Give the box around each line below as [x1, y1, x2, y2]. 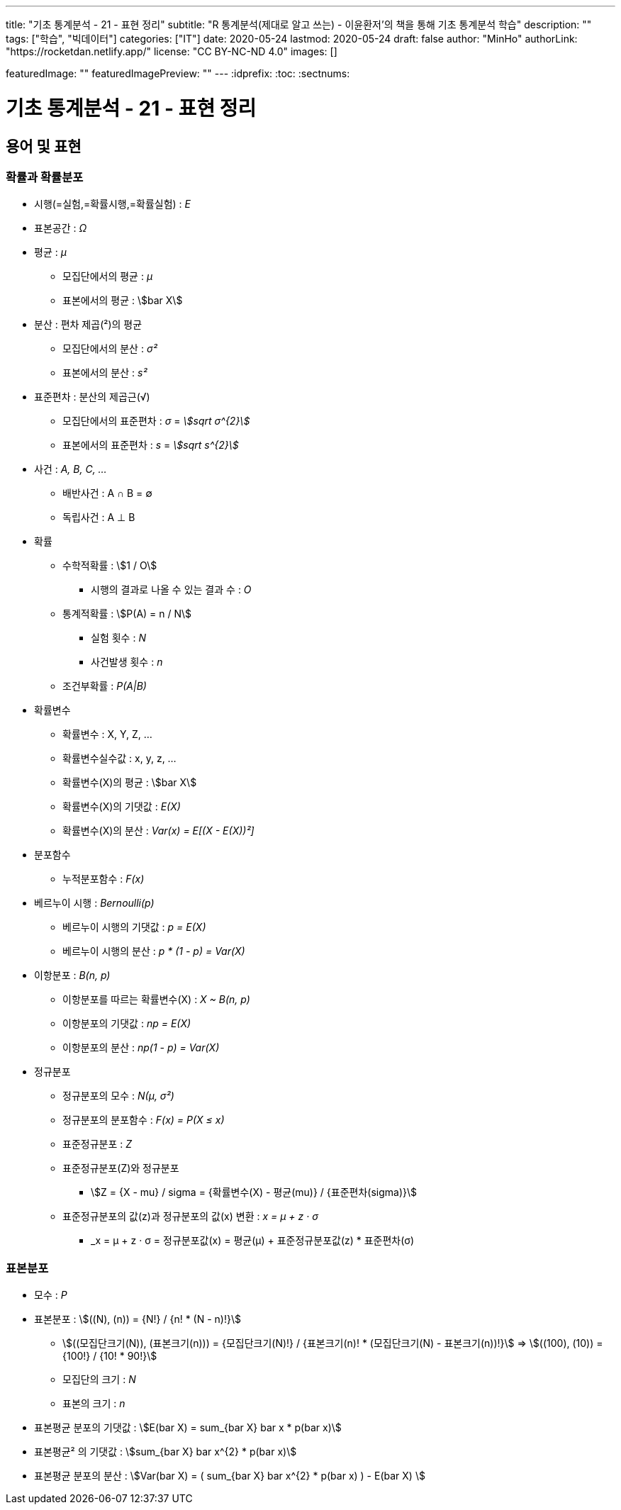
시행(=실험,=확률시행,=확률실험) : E [34, 198, 191, 211]
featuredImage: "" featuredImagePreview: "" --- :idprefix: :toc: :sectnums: [6, 67, 350, 79]
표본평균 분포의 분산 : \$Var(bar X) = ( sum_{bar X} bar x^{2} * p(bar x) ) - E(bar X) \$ [34, 1470, 425, 1482]
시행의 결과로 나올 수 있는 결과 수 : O [91, 583, 252, 596]
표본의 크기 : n [62, 1397, 125, 1410]
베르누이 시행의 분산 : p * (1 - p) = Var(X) [62, 945, 245, 958]
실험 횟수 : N [91, 632, 146, 644]
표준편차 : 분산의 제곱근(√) [34, 391, 150, 403]
